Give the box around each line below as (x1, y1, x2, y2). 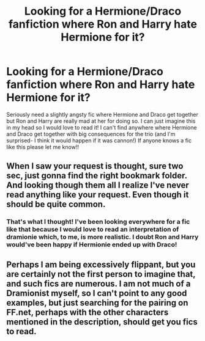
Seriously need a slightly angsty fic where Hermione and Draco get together (6, 111, 199, 118)
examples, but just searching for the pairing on (6, 298, 188, 308)
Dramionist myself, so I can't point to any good (6, 288, 187, 298)
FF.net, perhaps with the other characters (6, 307, 169, 317)
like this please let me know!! (6, 143, 80, 150)
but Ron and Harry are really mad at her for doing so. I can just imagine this (6, 117, 196, 125)
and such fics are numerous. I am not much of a (6, 278, 191, 288)
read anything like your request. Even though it (6, 189, 189, 200)
